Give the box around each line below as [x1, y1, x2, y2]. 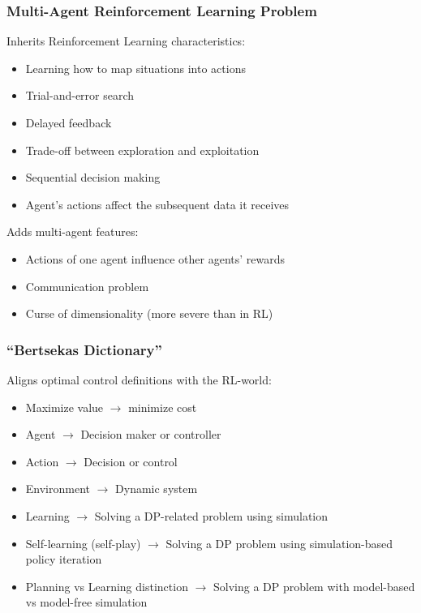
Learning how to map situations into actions [25, 59, 246, 76]
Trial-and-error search [25, 87, 135, 104]
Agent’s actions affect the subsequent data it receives [25, 195, 290, 212]
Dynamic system [115, 480, 198, 497]
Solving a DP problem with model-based [213, 577, 415, 594]
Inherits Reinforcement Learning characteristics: [6, 32, 246, 49]
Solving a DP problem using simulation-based [165, 534, 393, 551]
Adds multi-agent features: [6, 223, 139, 240]
